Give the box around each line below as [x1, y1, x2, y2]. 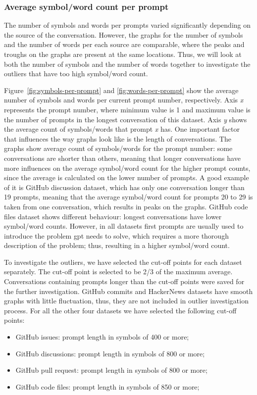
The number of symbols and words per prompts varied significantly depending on [4, 20, 251, 30]
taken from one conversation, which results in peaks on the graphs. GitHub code [4, 201, 248, 211]
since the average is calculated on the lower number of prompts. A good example [4, 172, 249, 183]
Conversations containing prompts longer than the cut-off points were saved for [4, 276, 245, 287]
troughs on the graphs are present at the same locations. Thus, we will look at [4, 49, 242, 59]
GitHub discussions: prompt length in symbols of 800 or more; [15, 348, 205, 358]
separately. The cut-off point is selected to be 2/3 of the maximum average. [4, 266, 233, 277]
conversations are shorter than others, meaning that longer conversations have [4, 152, 241, 163]
